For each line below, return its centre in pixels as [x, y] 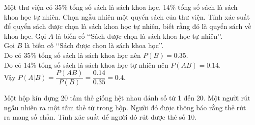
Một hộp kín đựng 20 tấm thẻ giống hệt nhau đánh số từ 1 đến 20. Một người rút [127, 98]
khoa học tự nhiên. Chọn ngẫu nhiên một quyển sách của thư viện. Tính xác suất [127, 16]
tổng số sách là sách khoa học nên [90, 55]
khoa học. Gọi [25, 36]
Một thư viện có [28, 7]
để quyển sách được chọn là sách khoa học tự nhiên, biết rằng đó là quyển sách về [128, 26]
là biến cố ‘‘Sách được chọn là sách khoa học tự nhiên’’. [139, 36]
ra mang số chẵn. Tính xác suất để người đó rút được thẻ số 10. [100, 117]
